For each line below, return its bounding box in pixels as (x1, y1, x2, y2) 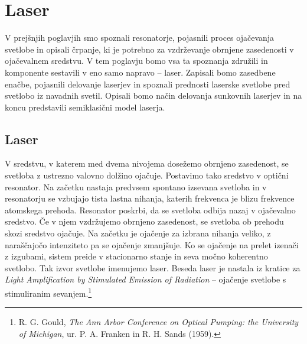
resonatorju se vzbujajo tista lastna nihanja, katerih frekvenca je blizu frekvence (5, 192, 295, 205)
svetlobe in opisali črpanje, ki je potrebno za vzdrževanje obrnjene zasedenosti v (5, 43, 294, 55)
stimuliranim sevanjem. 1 (5, 285, 92, 299)
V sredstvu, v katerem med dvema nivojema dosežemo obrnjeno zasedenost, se (5, 157, 289, 170)
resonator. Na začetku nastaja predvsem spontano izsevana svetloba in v (5, 180, 267, 193)
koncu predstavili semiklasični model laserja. (5, 100, 165, 113)
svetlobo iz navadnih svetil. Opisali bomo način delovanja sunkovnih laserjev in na (5, 89, 302, 102)
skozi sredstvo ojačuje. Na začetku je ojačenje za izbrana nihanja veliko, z (5, 227, 271, 239)
